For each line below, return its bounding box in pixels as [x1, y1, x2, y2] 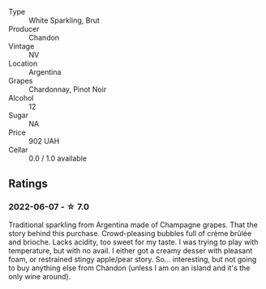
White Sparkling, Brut [28, 15, 100, 25]
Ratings [8, 177, 49, 191]
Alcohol [8, 93, 34, 102]
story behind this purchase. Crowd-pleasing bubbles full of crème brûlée [8, 228, 252, 238]
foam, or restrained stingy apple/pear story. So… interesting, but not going [8, 254, 257, 264]
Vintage [8, 41, 35, 51]
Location [8, 58, 38, 68]
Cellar [8, 145, 28, 154]
